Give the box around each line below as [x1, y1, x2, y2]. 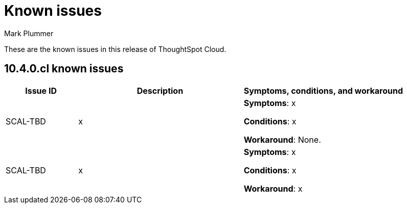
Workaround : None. [243, 134, 321, 145]
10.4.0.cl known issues [4, 62, 124, 75]
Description [137, 85, 184, 96]
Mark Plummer [4, 29, 54, 38]
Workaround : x [243, 183, 303, 194]
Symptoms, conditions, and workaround [243, 85, 403, 96]
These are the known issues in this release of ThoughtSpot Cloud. [4, 44, 227, 54]
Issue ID [25, 85, 57, 96]
